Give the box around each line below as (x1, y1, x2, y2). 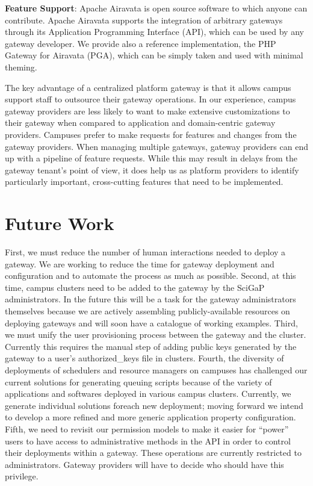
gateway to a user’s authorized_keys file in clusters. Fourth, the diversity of (5, 352, 284, 364)
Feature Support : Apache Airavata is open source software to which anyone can (5, 2, 308, 14)
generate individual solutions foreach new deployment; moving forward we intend (5, 399, 303, 411)
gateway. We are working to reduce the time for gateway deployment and (5, 257, 274, 270)
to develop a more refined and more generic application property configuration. (5, 411, 296, 423)
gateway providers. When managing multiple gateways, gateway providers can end (5, 140, 308, 152)
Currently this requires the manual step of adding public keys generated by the (5, 340, 297, 352)
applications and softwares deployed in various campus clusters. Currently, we (5, 387, 291, 400)
